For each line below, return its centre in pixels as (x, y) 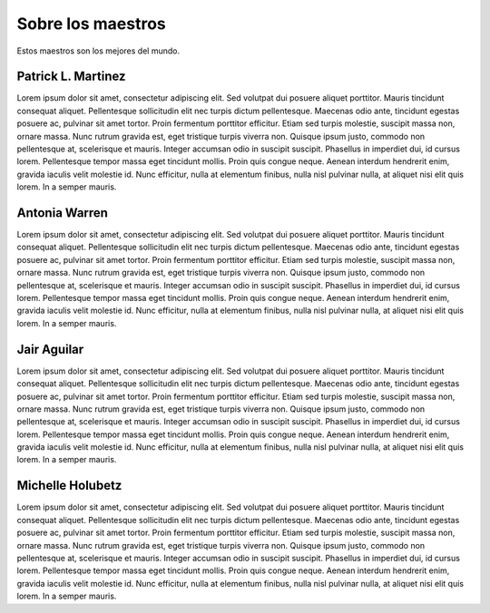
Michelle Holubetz (69, 486)
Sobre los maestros (92, 24)
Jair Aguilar (50, 349)
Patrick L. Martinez (71, 77)
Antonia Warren (63, 213)
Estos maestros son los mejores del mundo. (98, 51)
